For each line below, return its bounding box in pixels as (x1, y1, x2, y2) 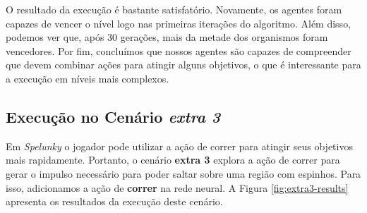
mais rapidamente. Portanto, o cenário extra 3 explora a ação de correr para (6, 152, 340, 167)
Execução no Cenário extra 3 (6, 105, 221, 127)
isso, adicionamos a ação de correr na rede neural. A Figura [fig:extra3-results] (6, 180, 349, 195)
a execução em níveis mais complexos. (6, 71, 169, 85)
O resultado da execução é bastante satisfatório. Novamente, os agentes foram (6, 2, 342, 16)
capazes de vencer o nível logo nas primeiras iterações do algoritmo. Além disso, (6, 16, 351, 30)
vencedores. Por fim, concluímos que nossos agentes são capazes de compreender (6, 43, 351, 58)
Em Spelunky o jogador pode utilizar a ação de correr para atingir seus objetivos (6, 138, 353, 153)
